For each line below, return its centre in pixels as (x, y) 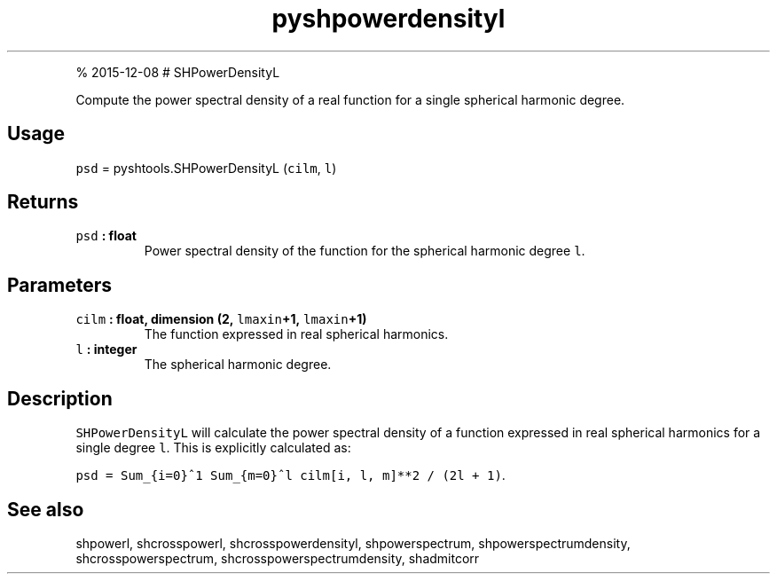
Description (60, 398)
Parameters (59, 285)
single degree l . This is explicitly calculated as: (213, 448)
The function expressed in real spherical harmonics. (296, 334)
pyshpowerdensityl (388, 19)
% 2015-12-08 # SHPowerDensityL (178, 72)
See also (46, 509)
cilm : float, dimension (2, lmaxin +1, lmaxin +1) (221, 319)
